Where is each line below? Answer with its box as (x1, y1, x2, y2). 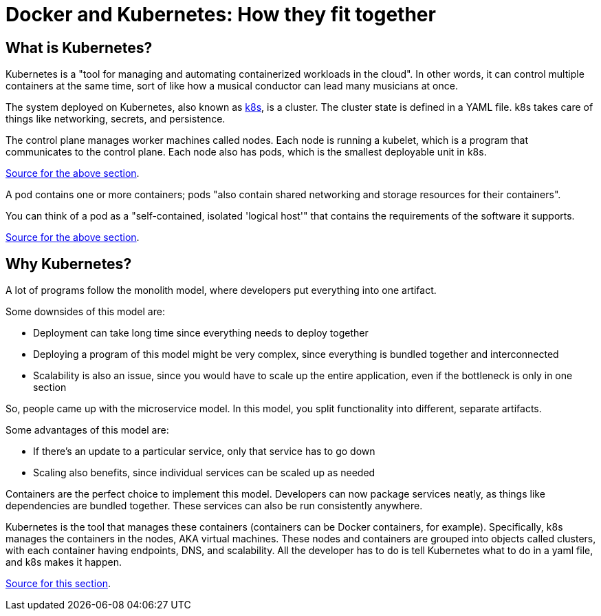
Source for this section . (6, 577, 111, 590)
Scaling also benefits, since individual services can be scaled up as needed (33, 467, 375, 479)
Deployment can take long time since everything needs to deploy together (33, 327, 369, 339)
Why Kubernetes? (6, 255, 132, 273)
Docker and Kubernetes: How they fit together (6, 3, 436, 26)
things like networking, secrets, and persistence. (6, 113, 226, 125)
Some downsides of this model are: (6, 306, 165, 318)
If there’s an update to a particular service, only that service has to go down (33, 445, 375, 458)
